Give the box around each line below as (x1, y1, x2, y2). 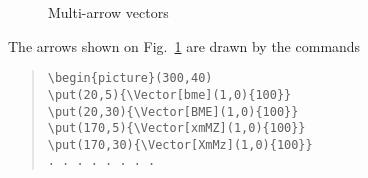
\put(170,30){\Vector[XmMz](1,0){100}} (47, 137, 313, 152)
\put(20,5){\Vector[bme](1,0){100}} (47, 87, 292, 102)
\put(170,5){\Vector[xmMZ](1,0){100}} (47, 121, 306, 136)
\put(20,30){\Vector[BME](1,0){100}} (47, 104, 299, 119)
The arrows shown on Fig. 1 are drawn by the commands (8, 35, 361, 56)
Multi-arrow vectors (48, 2, 169, 22)
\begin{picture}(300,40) (47, 71, 213, 86)
